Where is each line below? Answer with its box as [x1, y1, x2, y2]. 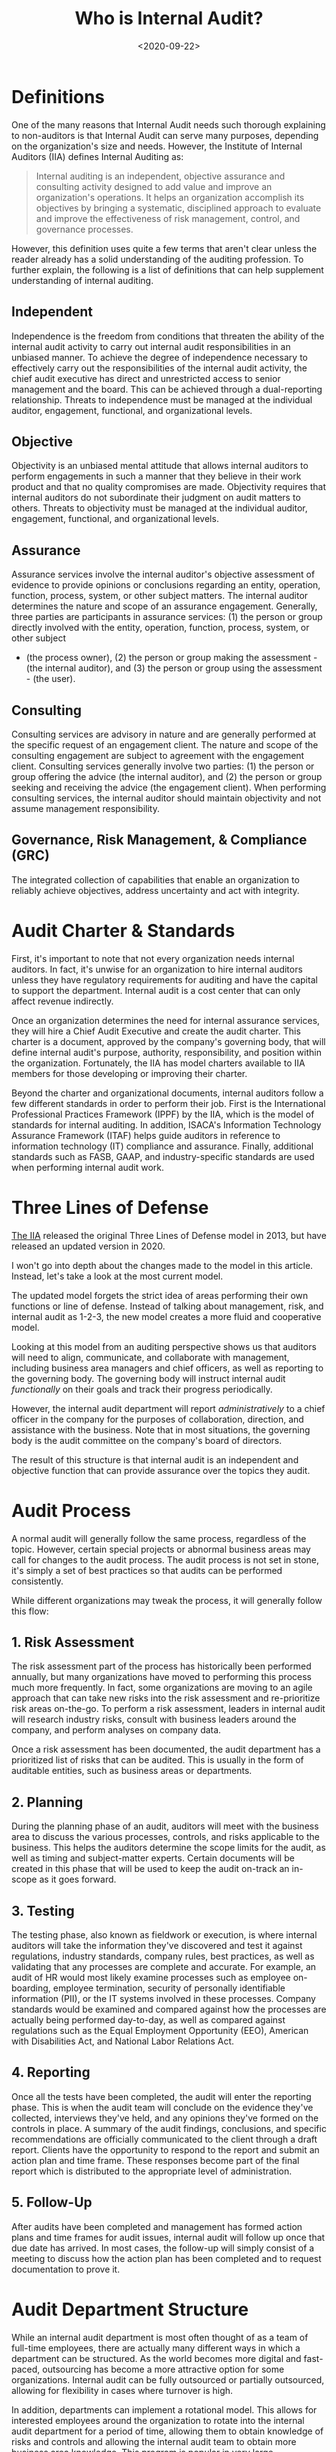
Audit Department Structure [11, 2298, 249, 2321]
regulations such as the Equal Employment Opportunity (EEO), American [11, 2025, 309, 2036]
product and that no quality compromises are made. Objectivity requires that [11, 481, 327, 493]
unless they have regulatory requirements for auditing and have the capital [11, 973, 318, 986]
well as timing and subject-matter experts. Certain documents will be [11, 1852, 295, 1864]
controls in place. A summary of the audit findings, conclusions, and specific [11, 2122, 327, 2134]
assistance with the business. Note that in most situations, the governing [11, 1423, 311, 1436]
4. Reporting [11, 2064, 91, 2081]
